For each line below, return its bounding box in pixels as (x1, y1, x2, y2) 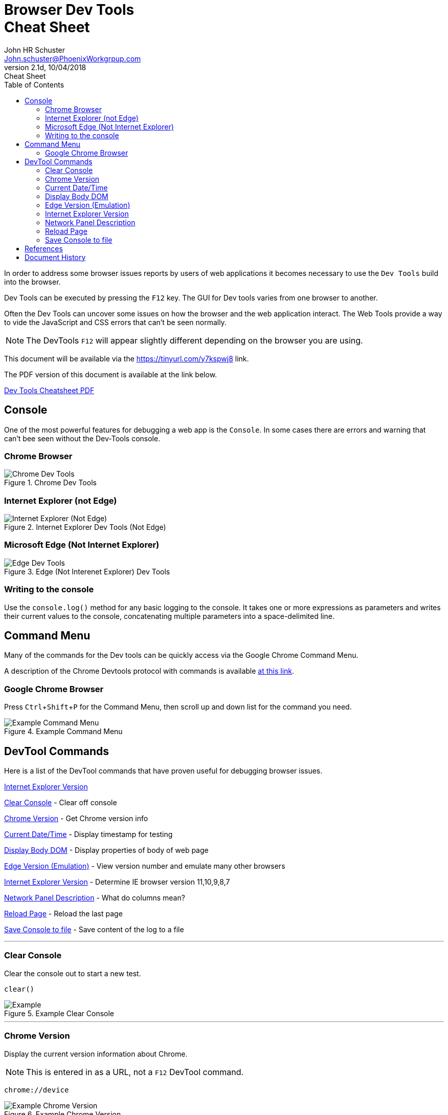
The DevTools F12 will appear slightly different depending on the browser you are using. (26, 335, 363, 346)
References (25, 244, 63, 253)
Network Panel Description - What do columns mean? (4, 893, 185, 903)
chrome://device (4, 1085, 69, 1094)
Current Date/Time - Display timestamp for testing (4, 830, 173, 839)
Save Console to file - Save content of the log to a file (4, 925, 184, 934)
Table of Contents (4, 80, 64, 89)
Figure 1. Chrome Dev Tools (4, 478, 97, 487)
